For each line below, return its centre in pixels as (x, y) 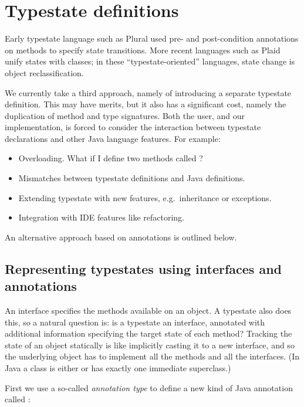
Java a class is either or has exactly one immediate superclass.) (118, 368)
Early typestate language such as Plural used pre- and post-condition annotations (152, 38)
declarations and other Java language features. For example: (113, 138)
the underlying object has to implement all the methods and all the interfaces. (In (152, 356)
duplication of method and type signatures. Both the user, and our (125, 115)
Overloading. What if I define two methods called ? (111, 158)
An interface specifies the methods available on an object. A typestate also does (148, 311)
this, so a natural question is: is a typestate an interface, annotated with (135, 322)
